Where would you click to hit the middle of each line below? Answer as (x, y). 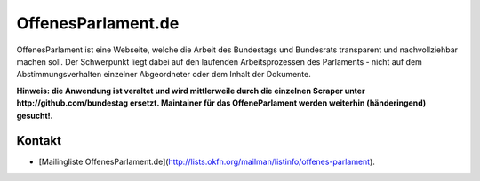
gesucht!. (35, 115)
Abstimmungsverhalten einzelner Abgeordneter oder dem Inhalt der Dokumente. (164, 75)
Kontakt (39, 141)
